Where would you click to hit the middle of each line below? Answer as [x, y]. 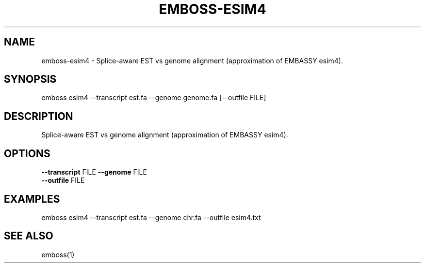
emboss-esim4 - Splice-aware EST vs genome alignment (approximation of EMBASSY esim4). [192, 60]
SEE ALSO [29, 236]
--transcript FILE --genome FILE [94, 172]
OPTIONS [27, 153]
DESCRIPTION [39, 116]
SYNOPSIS [30, 79]
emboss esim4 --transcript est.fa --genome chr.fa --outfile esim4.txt [151, 217]
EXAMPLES [32, 199]
